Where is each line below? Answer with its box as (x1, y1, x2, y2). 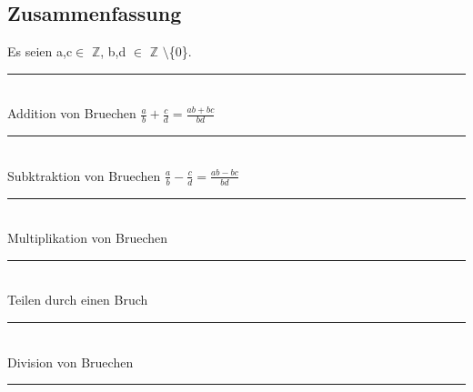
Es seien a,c (7, 42, 73, 61)
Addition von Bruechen (7, 104, 136, 123)
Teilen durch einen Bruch (7, 290, 148, 309)
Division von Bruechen (7, 352, 134, 371)
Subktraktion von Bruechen (7, 166, 161, 185)
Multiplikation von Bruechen (7, 228, 168, 247)
